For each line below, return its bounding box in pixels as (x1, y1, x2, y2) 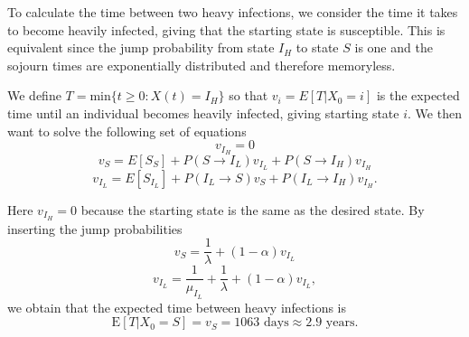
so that (229, 86, 268, 105)
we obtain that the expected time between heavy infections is (7, 297, 347, 316)
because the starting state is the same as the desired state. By (80, 200, 425, 219)
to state (295, 38, 339, 57)
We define (7, 86, 61, 105)
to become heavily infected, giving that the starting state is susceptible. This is (7, 20, 446, 39)
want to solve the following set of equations (7, 121, 247, 140)
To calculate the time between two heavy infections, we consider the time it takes (7, 3, 458, 21)
